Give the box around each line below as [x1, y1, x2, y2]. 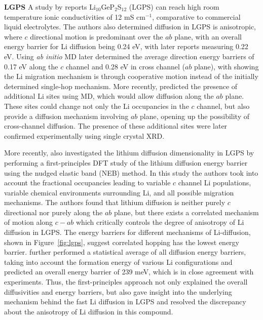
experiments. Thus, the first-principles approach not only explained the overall [4, 276, 248, 287]
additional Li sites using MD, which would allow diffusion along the [4, 91, 214, 101]
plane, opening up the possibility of [139, 110, 249, 121]
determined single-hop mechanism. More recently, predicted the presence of [4, 81, 238, 91]
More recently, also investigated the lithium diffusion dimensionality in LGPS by [4, 147, 254, 158]
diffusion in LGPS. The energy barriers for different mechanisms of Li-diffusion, [4, 227, 251, 237]
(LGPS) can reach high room [129, 2, 219, 12]
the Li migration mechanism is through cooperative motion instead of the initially [4, 71, 258, 82]
